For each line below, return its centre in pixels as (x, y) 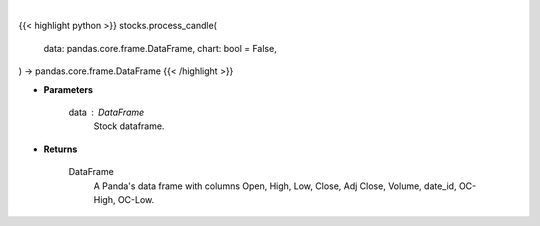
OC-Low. (136, 199)
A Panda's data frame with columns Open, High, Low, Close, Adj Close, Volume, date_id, (275, 186)
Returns (60, 149)
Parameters (68, 89)
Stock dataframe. (129, 126)
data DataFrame (106, 112)
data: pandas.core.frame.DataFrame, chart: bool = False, (160, 48)
